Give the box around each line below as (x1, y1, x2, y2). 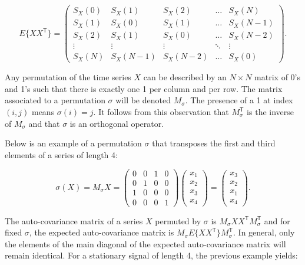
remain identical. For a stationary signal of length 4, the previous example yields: (5, 249, 298, 261)
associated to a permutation (5, 94, 105, 106)
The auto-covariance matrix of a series (5, 214, 143, 227)
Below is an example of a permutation (5, 137, 142, 149)
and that (28, 117, 60, 129)
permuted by (155, 214, 201, 227)
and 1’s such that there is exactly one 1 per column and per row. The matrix (5, 82, 283, 94)
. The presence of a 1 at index (185, 94, 293, 106)
